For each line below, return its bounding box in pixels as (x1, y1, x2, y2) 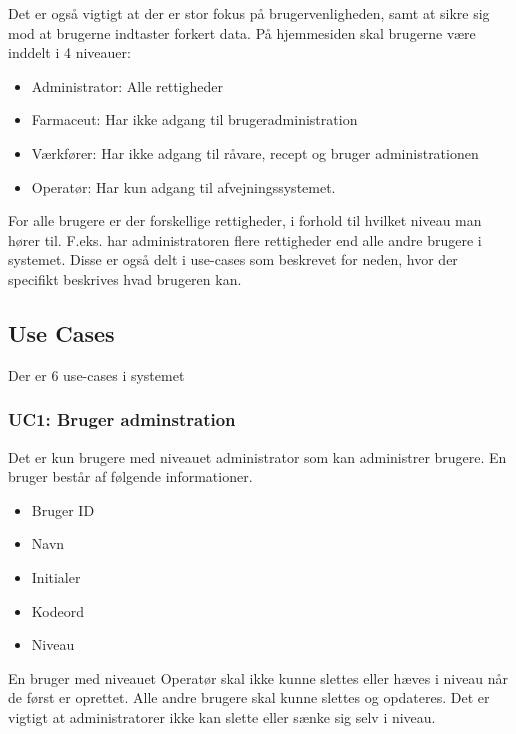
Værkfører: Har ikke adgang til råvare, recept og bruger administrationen (31, 142, 479, 163)
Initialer (31, 566, 81, 587)
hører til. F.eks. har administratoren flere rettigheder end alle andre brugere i (8, 229, 482, 250)
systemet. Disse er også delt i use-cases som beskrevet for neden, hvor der (8, 249, 458, 270)
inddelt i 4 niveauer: (8, 42, 131, 63)
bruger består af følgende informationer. (8, 466, 253, 487)
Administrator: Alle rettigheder (31, 75, 223, 96)
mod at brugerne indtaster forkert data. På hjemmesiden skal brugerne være (8, 22, 476, 43)
